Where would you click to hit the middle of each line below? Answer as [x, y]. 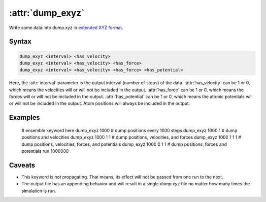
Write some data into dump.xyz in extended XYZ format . [66, 28]
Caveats [22, 165]
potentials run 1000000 [45, 151]
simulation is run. [39, 191]
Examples [25, 118]
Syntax [20, 42]
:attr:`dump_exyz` [47, 13]
